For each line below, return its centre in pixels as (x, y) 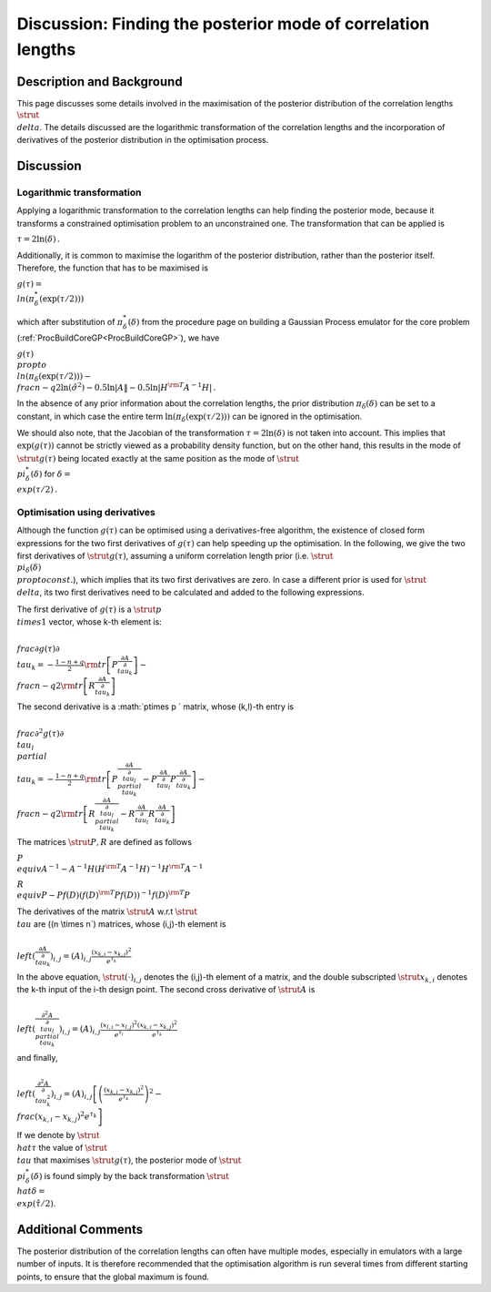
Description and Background (100, 81)
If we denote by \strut (58, 1134)
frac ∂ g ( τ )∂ (38, 649)
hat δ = (31, 1191)
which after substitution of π (70, 321)
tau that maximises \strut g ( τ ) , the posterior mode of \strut (129, 1160)
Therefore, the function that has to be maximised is (113, 268)
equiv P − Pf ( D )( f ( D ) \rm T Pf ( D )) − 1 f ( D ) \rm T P (104, 895)
